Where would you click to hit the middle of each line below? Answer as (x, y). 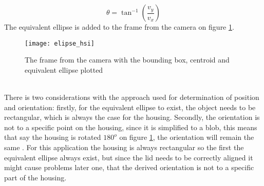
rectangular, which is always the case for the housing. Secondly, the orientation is (132, 117)
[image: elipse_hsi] (60, 43)
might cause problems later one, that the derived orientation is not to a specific (129, 167)
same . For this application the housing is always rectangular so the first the (124, 147)
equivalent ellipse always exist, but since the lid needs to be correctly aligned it (129, 157)
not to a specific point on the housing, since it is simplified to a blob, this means (131, 127)
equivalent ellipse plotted (64, 69)
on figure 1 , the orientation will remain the (187, 137)
